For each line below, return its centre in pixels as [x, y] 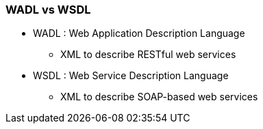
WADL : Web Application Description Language [139, 33]
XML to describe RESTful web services [148, 55]
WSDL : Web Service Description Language [131, 76]
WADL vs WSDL [48, 10]
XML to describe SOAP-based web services [159, 97]
